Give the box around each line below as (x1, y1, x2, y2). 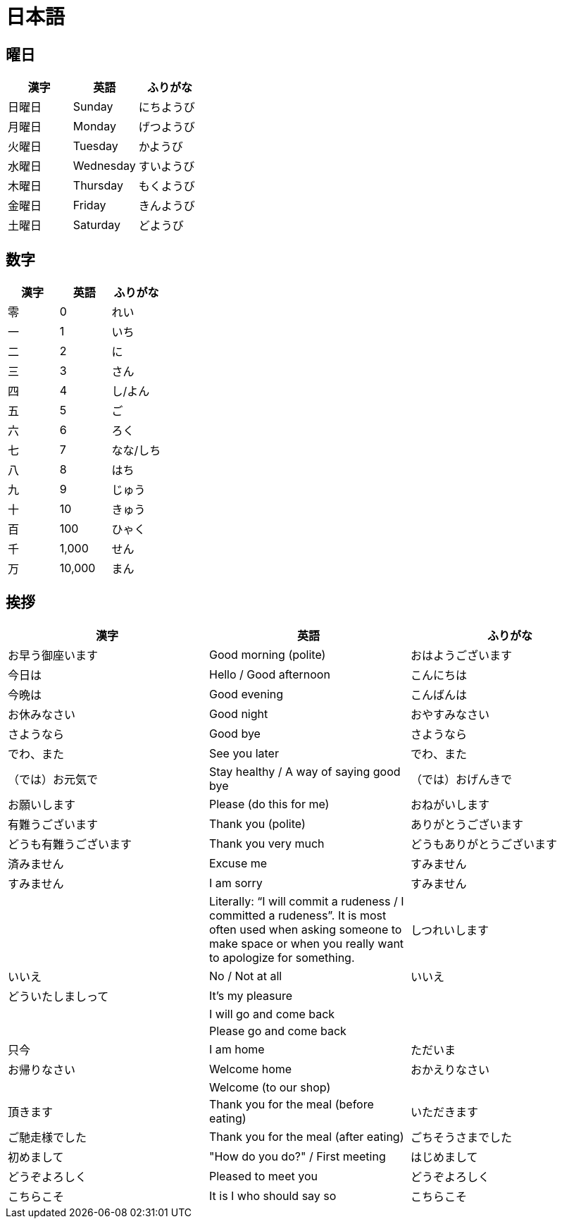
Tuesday (73, 139, 118, 154)
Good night (208, 706, 268, 721)
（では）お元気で (8, 772, 99, 786)
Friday (73, 198, 106, 213)
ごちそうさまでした (410, 1130, 512, 1144)
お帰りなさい (8, 1062, 76, 1077)
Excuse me (208, 855, 268, 870)
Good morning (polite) (208, 647, 326, 662)
